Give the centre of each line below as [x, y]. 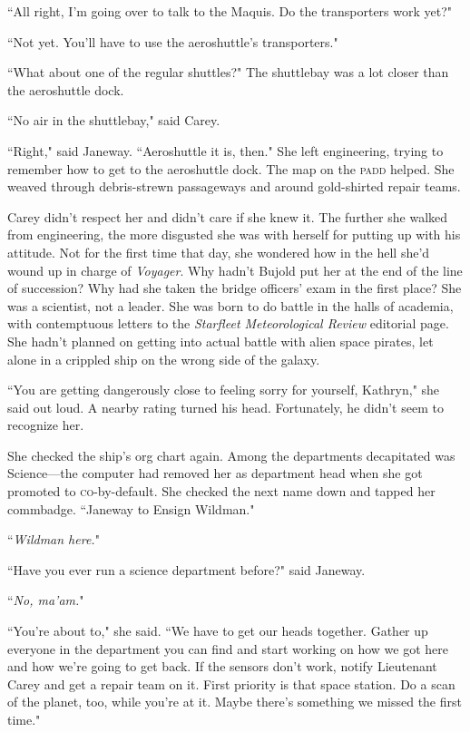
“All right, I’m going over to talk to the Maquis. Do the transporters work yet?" [230, 11]
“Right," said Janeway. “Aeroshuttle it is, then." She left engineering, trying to [225, 150]
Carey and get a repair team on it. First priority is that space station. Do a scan [231, 683]
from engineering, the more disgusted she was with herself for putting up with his [234, 234]
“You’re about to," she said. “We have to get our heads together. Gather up [218, 631]
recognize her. [46, 425]
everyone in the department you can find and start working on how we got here [228, 648]
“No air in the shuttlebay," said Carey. [114, 120]
